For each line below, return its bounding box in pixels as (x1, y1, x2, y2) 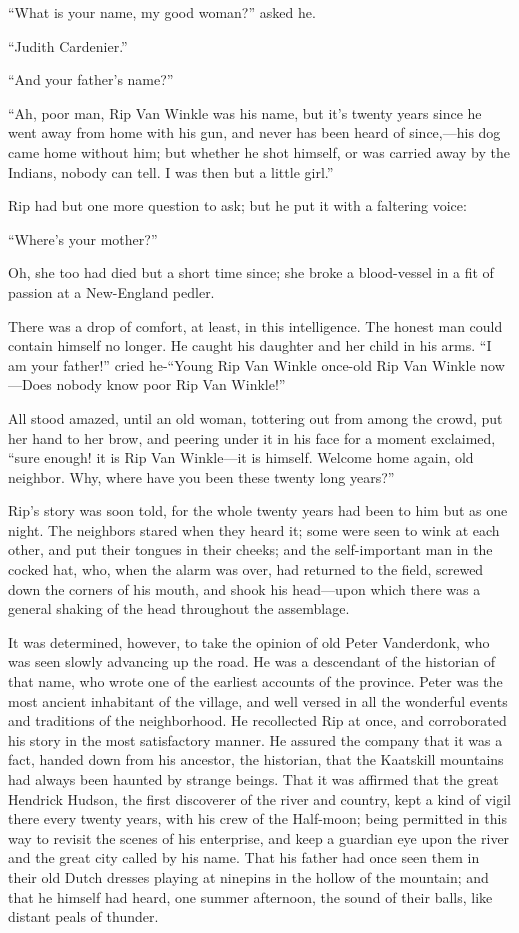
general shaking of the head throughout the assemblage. (8, 598, 350, 619)
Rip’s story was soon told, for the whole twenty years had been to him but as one (8, 500, 508, 521)
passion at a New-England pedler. (8, 281, 215, 302)
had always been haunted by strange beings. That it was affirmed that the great (8, 769, 499, 789)
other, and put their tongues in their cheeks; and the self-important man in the (8, 539, 493, 560)
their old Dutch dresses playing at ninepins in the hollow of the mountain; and (8, 866, 489, 887)
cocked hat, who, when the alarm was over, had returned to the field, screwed (8, 559, 484, 580)
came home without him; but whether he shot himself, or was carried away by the (8, 141, 511, 162)
